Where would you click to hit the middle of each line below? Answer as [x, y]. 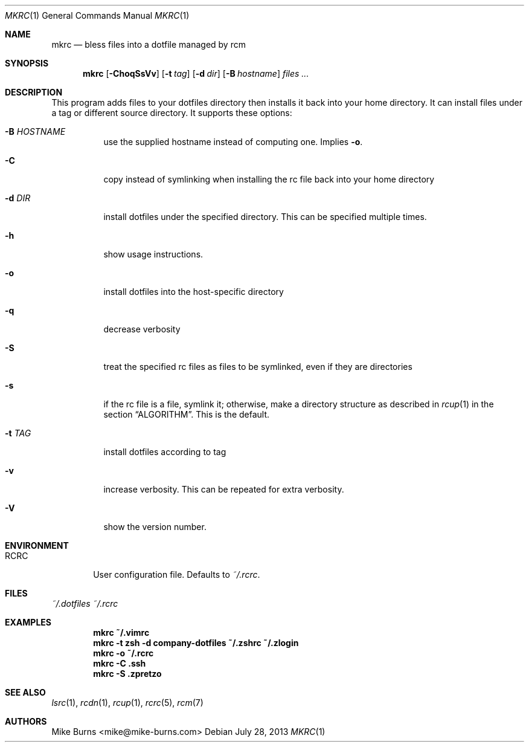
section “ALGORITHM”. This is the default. [187, 414]
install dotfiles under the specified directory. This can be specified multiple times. [265, 217]
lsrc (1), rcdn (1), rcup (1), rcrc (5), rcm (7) [127, 703]
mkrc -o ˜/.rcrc [123, 653]
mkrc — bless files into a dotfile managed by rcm [149, 44]
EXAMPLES [28, 622]
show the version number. [155, 527]
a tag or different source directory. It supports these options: [172, 113]
